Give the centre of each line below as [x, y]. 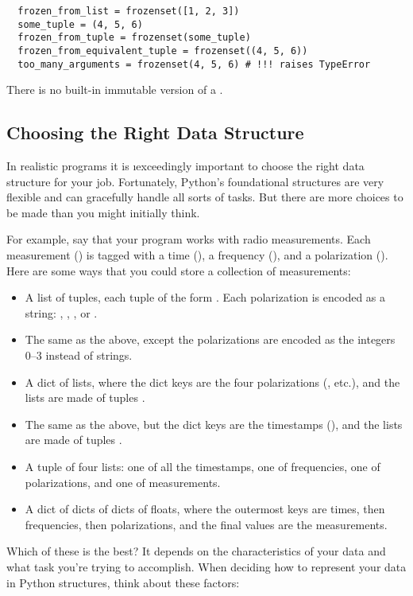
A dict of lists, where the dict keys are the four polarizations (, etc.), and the [212, 382]
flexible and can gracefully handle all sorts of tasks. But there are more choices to [205, 197]
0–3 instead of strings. [79, 355]
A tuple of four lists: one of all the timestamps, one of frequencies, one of [203, 466]
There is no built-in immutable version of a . [115, 90]
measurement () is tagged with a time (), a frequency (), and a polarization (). [197, 255]
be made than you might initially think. [103, 212]
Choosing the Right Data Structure [155, 132]
